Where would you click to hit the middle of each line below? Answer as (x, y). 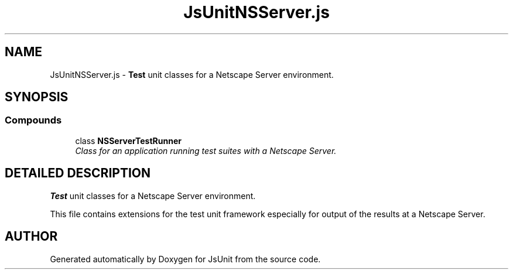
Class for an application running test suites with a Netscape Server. (206, 150)
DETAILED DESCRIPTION (78, 173)
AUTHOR (31, 237)
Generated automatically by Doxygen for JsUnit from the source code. (185, 259)
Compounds (33, 120)
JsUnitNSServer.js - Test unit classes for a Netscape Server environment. (192, 74)
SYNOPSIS (37, 97)
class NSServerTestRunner (128, 141)
